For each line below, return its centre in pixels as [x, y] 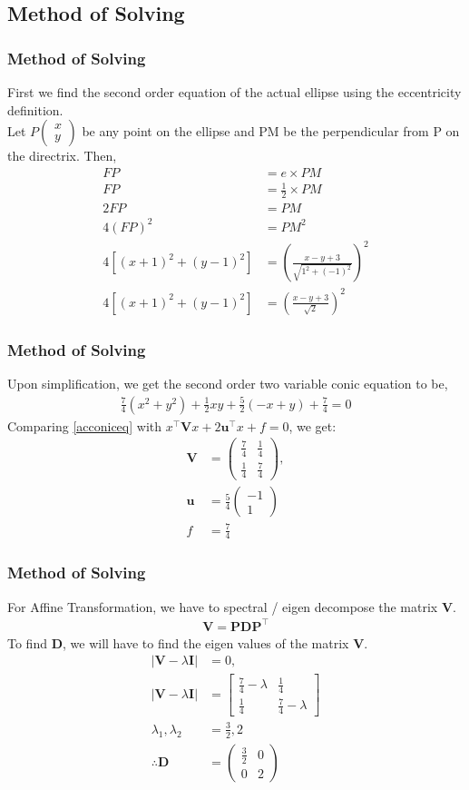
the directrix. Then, [62, 156]
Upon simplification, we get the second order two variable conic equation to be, [228, 384]
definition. [35, 109]
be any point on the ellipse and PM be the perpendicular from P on [271, 131]
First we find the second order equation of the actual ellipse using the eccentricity [234, 92]
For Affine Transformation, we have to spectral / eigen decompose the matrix [223, 606]
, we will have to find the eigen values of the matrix [205, 642]
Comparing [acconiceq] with [85, 425]
